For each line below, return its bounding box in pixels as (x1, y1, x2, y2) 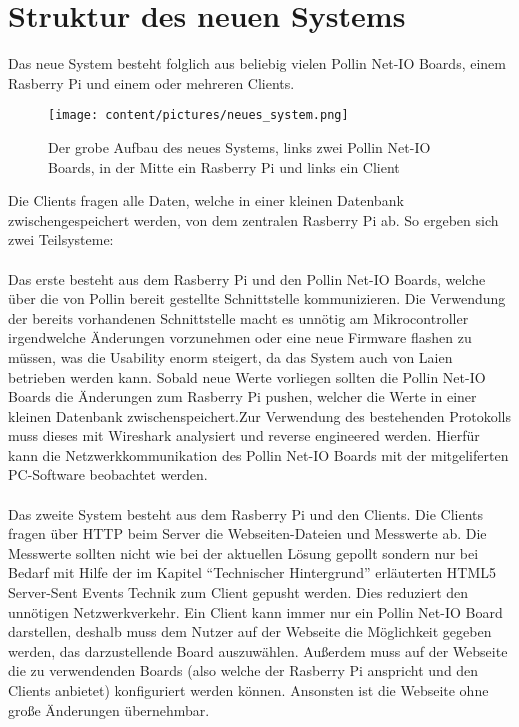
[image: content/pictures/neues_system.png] (48, 108, 349, 123)
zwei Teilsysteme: (8, 229, 114, 250)
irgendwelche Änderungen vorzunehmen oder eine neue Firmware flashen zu (8, 327, 472, 348)
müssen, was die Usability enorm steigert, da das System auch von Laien (8, 346, 453, 367)
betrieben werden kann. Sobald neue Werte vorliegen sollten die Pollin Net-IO (8, 366, 486, 387)
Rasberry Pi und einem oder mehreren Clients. (8, 72, 295, 93)
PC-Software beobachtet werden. (8, 464, 208, 485)
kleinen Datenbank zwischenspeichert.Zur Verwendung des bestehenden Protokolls (8, 405, 512, 426)
